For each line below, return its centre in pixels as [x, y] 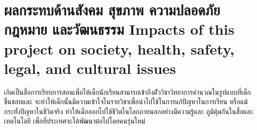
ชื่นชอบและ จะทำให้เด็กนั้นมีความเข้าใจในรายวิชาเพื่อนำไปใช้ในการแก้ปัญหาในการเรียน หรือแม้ [126, 101]
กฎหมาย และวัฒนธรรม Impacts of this [119, 29]
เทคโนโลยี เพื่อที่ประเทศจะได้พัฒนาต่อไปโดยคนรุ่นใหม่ [75, 121]
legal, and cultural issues [90, 68]
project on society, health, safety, [119, 48]
